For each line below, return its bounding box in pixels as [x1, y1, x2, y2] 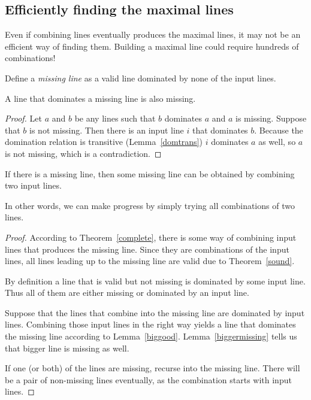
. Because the [254, 123, 303, 136]
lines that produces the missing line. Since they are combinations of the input [5, 243, 289, 255]
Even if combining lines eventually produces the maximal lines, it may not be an [5, 28, 301, 41]
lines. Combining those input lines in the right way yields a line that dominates [5, 318, 296, 331]
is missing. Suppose [235, 112, 307, 125]
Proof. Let [5, 112, 42, 125]
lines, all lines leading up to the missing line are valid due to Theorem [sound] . [5, 254, 295, 267]
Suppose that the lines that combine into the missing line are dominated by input [5, 306, 305, 319]
